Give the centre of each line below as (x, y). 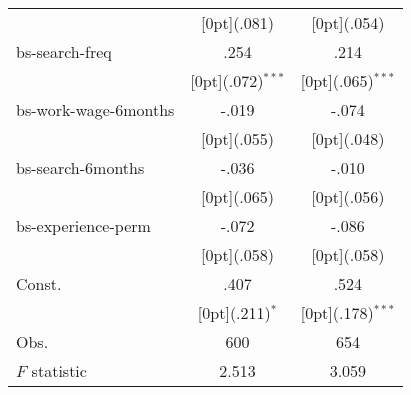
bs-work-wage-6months (95, 109)
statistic (59, 370)
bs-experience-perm (83, 225)
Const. (39, 283)
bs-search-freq (64, 51)
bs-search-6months (80, 167)
